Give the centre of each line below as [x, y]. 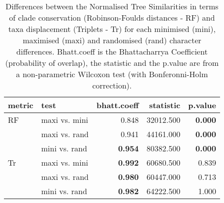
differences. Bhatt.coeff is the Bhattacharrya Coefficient [112, 51]
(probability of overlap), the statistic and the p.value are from [112, 63]
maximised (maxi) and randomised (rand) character [112, 40]
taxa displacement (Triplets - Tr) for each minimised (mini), [112, 29]
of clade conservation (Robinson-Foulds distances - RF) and [112, 17]
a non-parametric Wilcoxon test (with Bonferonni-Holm [112, 74]
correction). [112, 85]
